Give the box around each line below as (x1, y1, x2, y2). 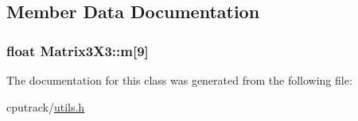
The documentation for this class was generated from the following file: (6, 72, 352, 88)
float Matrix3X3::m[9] (6, 40, 149, 60)
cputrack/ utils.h (6, 98, 85, 115)
